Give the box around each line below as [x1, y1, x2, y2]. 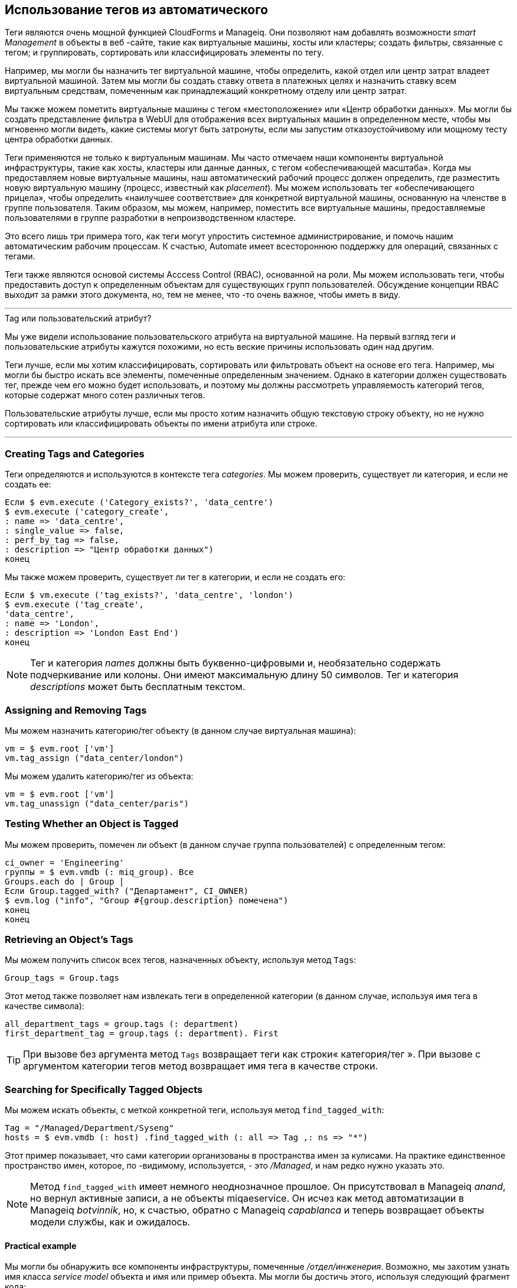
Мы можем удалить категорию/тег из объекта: [5, 770, 194, 781]
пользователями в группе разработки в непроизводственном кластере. [5, 213, 296, 223]
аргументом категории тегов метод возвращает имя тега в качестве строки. [23, 1060, 378, 1072]
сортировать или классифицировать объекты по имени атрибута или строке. [5, 418, 318, 429]
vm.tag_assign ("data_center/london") [5, 753, 184, 763]
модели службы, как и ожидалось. [30, 1216, 191, 1228]
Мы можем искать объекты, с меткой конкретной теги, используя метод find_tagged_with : [5, 1105, 384, 1115]
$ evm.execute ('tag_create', [5, 600, 145, 610]
